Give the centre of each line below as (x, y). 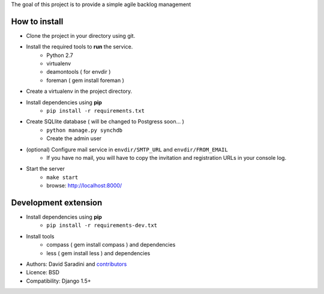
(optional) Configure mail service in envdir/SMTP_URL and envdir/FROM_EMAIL (127, 149)
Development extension (57, 203)
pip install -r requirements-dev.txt (102, 225)
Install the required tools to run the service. (79, 47)
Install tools (40, 236)
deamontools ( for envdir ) (79, 72)
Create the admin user (74, 138)
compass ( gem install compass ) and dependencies (111, 245)
